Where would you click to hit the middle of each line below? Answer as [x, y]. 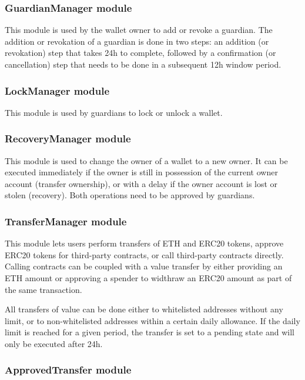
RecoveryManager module [68, 139]
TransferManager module [66, 221]
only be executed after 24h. [54, 343]
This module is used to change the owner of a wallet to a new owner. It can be [146, 160]
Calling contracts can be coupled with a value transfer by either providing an [144, 266]
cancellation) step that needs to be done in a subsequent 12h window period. [143, 64]
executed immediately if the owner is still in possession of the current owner [141, 172]
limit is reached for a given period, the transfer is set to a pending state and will [150, 332]
